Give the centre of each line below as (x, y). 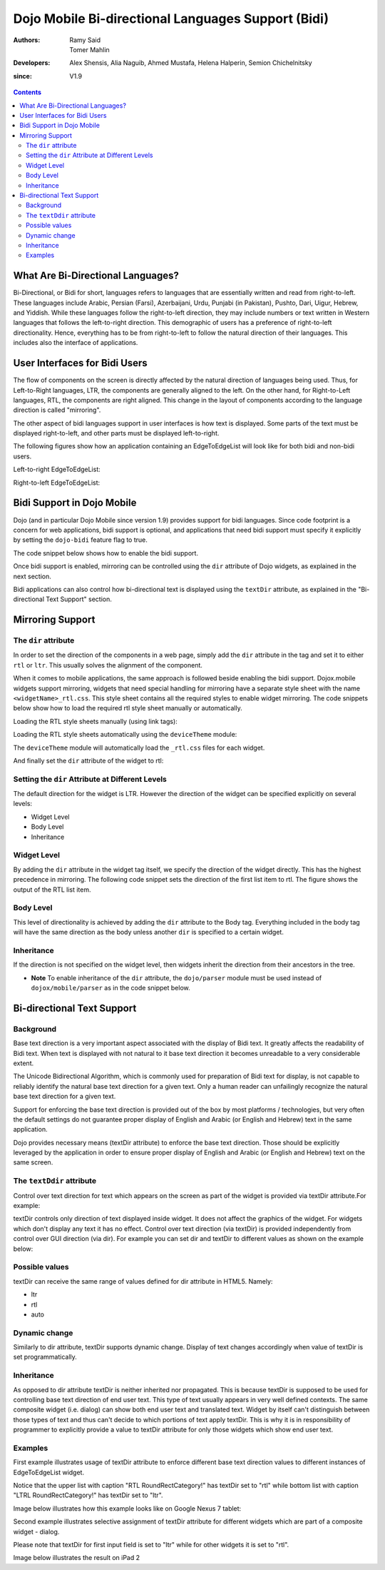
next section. (32, 576)
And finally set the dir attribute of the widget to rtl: (88, 760)
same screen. (33, 1162)
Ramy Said (85, 40)
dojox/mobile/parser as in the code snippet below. (111, 988)
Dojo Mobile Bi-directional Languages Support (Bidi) (171, 19)
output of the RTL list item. (52, 890)
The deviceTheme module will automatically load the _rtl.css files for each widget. (139, 748)
